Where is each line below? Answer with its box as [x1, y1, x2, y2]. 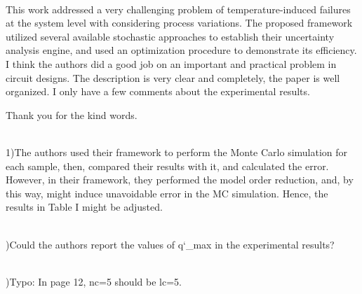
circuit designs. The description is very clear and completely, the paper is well [6, 70, 340, 85]
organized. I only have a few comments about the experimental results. [6, 84, 310, 99]
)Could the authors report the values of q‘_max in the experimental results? [6, 237, 335, 251]
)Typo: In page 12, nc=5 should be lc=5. [6, 274, 182, 288]
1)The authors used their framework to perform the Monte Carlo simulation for [6, 144, 348, 159]
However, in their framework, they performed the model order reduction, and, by [6, 172, 354, 187]
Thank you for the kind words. [6, 107, 138, 122]
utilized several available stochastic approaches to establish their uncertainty [6, 29, 335, 43]
